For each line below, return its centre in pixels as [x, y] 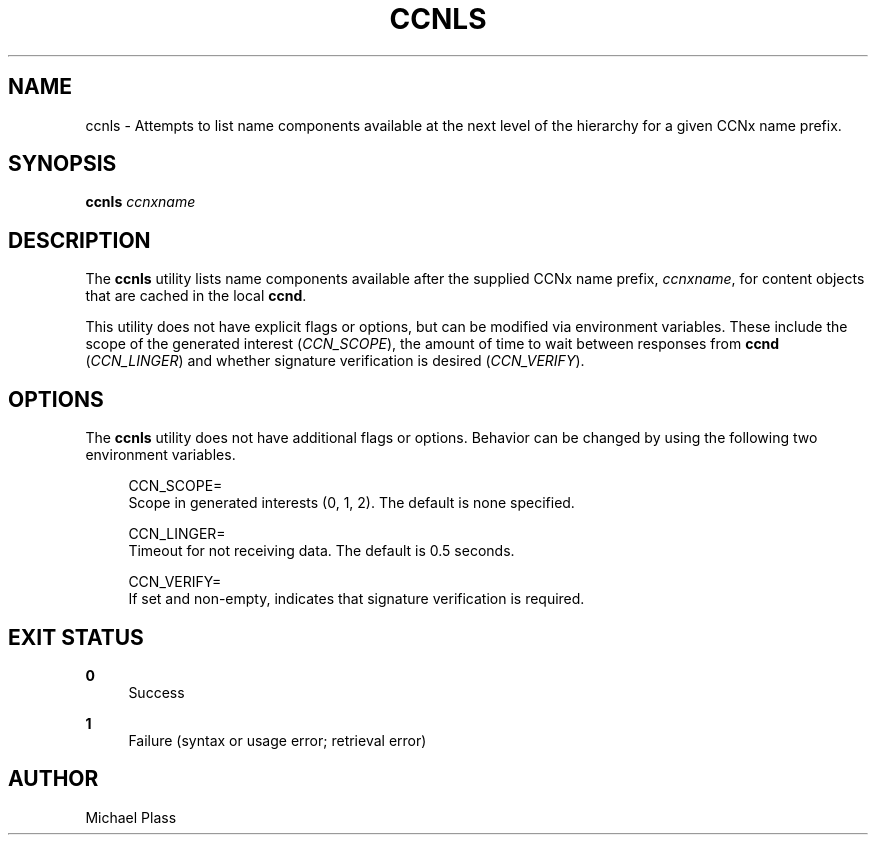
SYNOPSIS [62, 164]
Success [156, 692]
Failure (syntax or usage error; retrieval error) [277, 740]
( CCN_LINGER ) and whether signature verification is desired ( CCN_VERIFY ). [335, 361]
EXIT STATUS [76, 637]
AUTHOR [53, 779]
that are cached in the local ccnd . [196, 296]
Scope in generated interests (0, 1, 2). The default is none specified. [351, 503]
